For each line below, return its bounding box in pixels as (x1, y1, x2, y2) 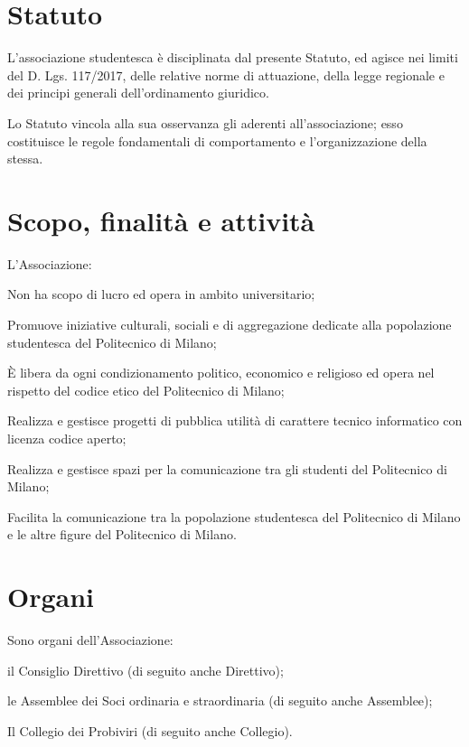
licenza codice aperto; (7, 428, 127, 447)
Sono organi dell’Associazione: (7, 630, 174, 649)
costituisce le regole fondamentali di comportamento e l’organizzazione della (7, 131, 427, 150)
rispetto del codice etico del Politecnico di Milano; (7, 380, 285, 399)
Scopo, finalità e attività (7, 201, 315, 238)
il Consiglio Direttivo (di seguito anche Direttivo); (7, 660, 284, 679)
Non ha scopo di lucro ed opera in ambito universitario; (7, 285, 315, 303)
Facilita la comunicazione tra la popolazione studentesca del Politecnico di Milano (7, 507, 461, 526)
